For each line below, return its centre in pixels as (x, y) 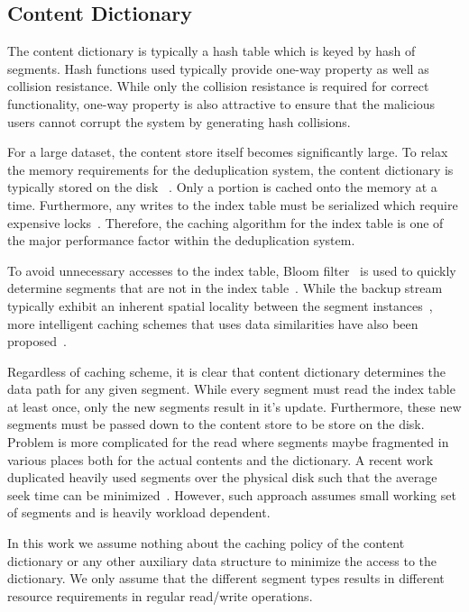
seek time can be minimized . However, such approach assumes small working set (232, 494)
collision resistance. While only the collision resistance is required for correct (218, 86)
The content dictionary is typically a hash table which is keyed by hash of (212, 51)
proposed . (37, 341)
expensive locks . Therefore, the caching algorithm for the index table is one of (225, 222)
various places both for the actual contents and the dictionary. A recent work (221, 459)
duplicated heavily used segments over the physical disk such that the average (222, 477)
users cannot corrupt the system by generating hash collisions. (179, 121)
